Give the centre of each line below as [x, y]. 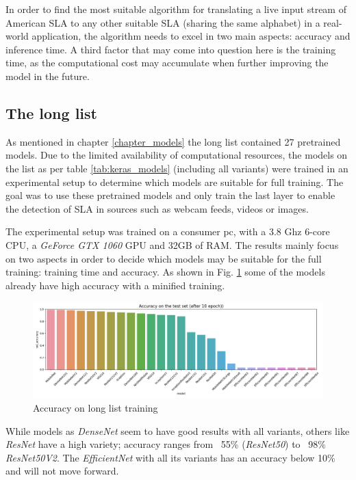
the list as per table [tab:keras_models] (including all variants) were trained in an [177, 168]
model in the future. [48, 76]
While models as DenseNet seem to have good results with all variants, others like [178, 430]
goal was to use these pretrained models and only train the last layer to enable [170, 195]
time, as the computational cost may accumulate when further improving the [167, 63]
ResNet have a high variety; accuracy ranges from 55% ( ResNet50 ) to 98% [166, 444]
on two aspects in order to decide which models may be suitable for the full [164, 258]
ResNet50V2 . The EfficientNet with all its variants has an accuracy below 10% [170, 457]
